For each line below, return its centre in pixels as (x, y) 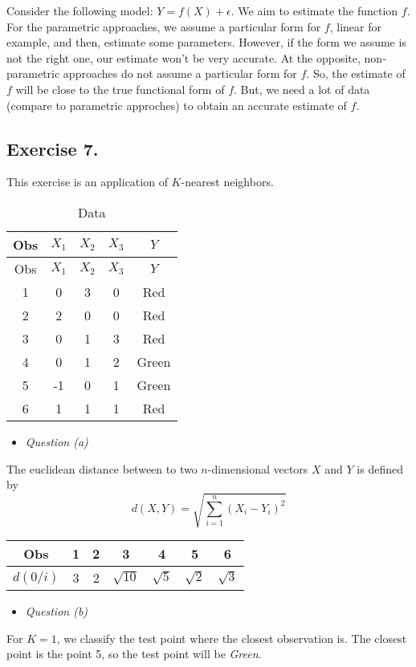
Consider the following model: (80, 10)
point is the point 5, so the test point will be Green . (134, 654)
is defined (380, 468)
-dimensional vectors (258, 468)
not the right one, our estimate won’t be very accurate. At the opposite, (184, 57)
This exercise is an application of (87, 182)
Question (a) (57, 441)
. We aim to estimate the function (314, 10)
